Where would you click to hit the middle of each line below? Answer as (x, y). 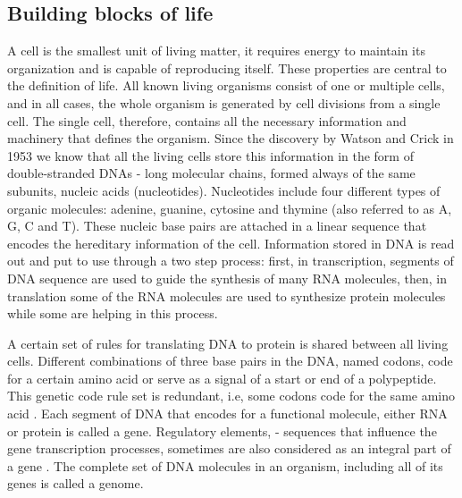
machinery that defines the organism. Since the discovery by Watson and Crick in (231, 138)
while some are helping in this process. (113, 313)
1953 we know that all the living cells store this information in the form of (210, 155)
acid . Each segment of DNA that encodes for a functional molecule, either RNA (227, 414)
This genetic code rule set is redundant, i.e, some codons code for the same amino (231, 396)
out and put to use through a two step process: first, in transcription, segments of (231, 261)
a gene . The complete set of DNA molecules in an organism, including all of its (225, 465)
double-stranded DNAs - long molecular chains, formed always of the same (211, 173)
